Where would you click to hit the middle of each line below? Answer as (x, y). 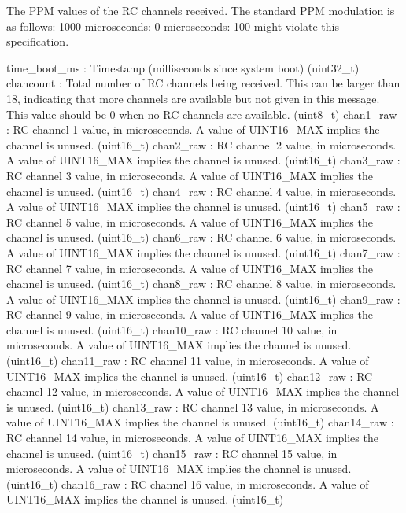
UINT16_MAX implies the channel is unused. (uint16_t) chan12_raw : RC (190, 376)
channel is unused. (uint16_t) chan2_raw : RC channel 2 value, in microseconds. (201, 144)
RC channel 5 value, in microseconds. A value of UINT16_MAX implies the (190, 221)
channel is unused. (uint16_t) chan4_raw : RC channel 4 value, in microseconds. (201, 191)
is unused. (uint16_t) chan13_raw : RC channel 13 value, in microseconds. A (193, 406)
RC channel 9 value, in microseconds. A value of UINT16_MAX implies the (190, 314)
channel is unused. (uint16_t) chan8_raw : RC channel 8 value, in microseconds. (201, 284)
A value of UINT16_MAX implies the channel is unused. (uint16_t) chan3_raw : (203, 160)
